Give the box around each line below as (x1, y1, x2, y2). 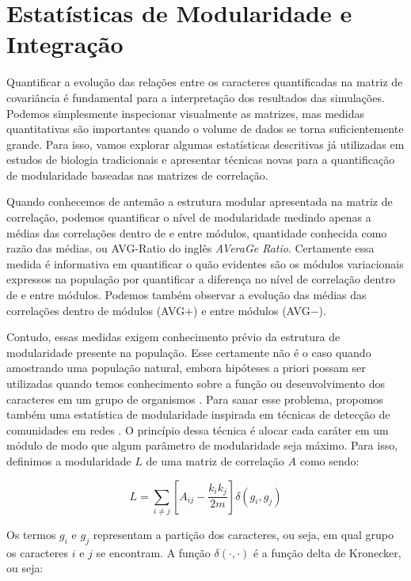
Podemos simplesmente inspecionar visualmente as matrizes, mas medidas (6, 104, 365, 121)
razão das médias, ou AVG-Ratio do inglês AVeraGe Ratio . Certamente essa (6, 240, 375, 256)
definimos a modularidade (6, 452, 131, 469)
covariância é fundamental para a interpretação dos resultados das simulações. (6, 89, 385, 105)
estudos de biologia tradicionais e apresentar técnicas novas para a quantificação (6, 151, 395, 168)
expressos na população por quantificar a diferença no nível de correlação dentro (6, 271, 395, 287)
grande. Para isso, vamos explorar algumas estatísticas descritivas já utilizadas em (6, 135, 405, 152)
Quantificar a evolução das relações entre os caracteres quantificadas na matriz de (6, 74, 403, 90)
